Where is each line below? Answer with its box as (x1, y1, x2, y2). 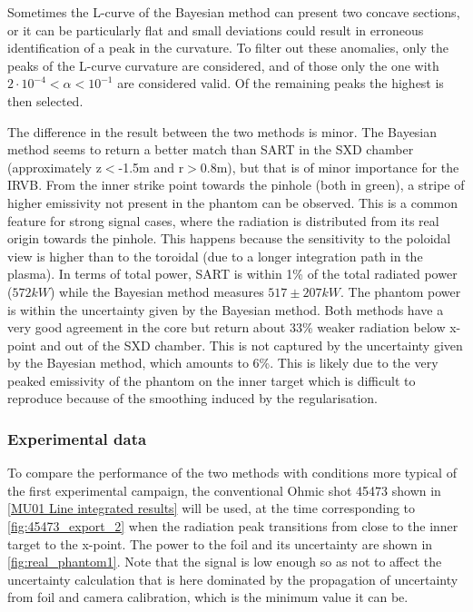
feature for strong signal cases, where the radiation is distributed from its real (7, 211, 439, 230)
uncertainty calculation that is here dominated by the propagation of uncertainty (7, 569, 458, 588)
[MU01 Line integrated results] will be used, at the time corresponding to (7, 498, 416, 518)
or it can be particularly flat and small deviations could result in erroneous (7, 20, 424, 39)
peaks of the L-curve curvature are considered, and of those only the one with (7, 55, 439, 74)
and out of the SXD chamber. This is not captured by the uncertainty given (40, 335, 463, 354)
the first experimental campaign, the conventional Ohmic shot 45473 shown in (7, 480, 441, 499)
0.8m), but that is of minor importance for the (200, 157, 459, 176)
